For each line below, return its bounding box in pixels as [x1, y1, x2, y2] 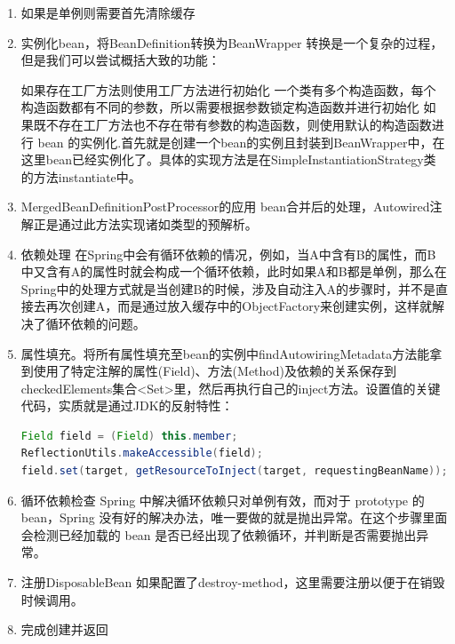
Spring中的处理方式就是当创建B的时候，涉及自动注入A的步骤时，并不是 [20, 279, 435, 298]
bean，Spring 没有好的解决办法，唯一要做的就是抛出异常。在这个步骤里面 [20, 508, 448, 527]
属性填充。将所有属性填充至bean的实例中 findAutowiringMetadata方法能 [20, 344, 430, 362]
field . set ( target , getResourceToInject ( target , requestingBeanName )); [20, 465, 448, 478]
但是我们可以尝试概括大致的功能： [20, 51, 220, 69]
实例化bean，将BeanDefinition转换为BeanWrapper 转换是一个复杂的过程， [20, 33, 443, 52]
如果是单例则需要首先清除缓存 [20, 4, 196, 21]
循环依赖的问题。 [45, 314, 146, 332]
